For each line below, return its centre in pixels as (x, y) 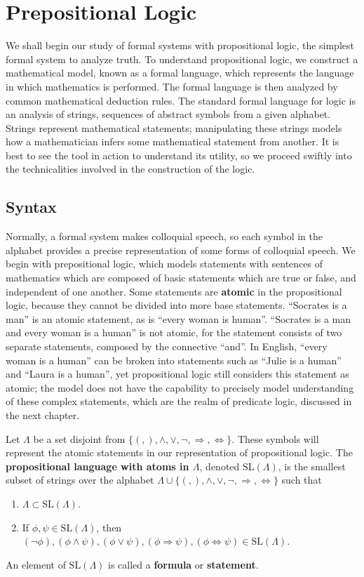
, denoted (220, 466)
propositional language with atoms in (97, 466)
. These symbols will (275, 438)
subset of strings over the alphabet (80, 480)
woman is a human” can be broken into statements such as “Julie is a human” (174, 360)
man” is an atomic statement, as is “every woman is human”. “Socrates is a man (178, 318)
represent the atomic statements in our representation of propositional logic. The (179, 452)
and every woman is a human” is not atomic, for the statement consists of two (174, 332)
